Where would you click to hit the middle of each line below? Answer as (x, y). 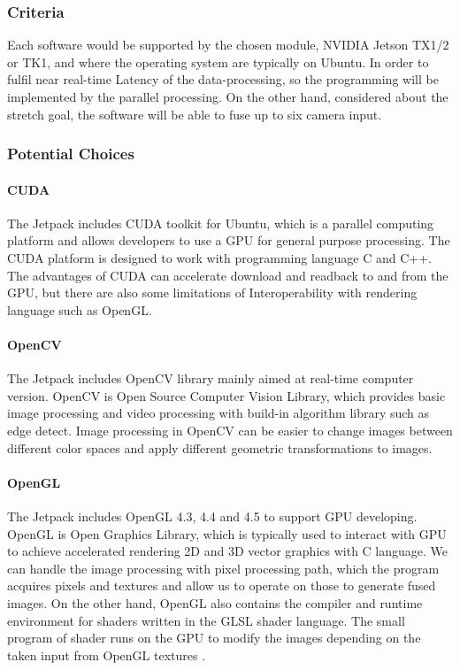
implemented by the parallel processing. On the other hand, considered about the (228, 96)
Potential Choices (71, 154)
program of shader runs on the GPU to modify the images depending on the (214, 638)
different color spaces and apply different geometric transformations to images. (220, 447)
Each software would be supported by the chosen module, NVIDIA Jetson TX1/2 (228, 45)
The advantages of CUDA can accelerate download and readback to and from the (228, 275)
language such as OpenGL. (80, 309)
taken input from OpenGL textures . (107, 655)
